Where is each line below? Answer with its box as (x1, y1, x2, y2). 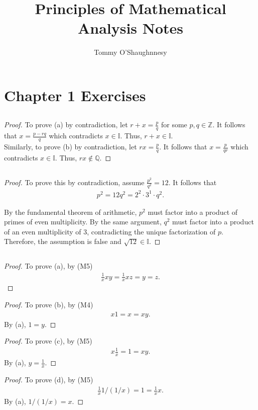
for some (161, 119, 187, 130)
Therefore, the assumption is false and (4, 236, 121, 247)
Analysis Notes (77, 18, 184, 38)
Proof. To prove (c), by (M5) (4, 336, 92, 346)
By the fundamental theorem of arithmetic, (4, 206, 137, 217)
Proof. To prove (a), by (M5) (4, 261, 93, 271)
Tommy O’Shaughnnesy (94, 47, 167, 57)
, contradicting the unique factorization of (87, 226, 216, 236)
